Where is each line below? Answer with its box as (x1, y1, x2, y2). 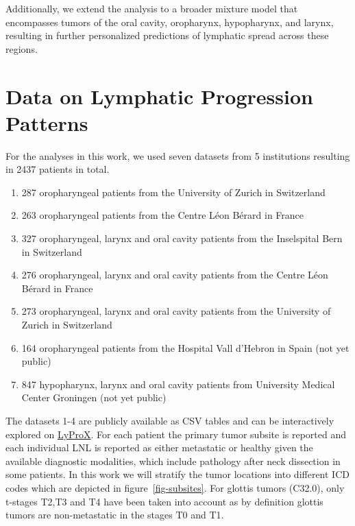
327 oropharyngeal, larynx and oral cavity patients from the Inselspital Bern (21, 231, 343, 246)
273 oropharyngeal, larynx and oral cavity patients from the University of (21, 304, 331, 318)
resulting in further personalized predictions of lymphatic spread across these (5, 28, 329, 43)
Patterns (5, 108, 88, 136)
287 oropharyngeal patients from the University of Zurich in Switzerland (21, 184, 326, 199)
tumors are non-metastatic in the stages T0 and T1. (5, 507, 224, 522)
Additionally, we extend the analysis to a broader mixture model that (5, 1, 298, 15)
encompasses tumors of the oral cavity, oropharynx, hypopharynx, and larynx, (5, 14, 334, 29)
